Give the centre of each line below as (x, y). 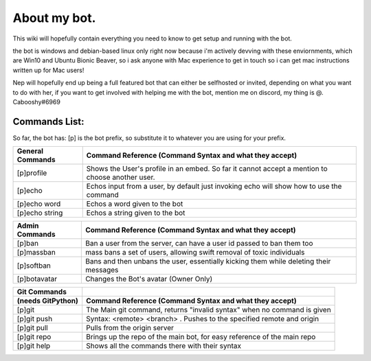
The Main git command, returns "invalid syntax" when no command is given (209, 310)
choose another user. (121, 177)
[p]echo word (39, 204)
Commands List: (49, 121)
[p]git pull (32, 328)
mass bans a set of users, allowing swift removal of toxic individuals (195, 253)
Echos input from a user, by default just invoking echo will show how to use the (214, 187)
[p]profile (32, 173)
